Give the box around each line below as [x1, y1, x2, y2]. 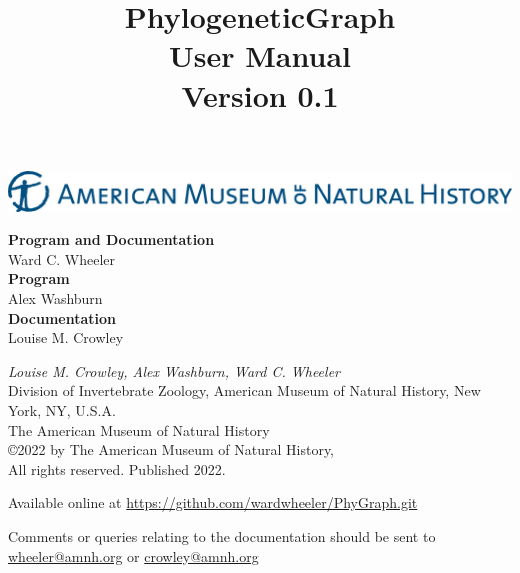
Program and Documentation [8, 229, 215, 250]
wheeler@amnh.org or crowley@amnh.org [8, 545, 259, 566]
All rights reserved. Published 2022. [8, 458, 226, 479]
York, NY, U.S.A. [8, 399, 116, 420]
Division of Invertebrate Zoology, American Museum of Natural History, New [8, 380, 481, 401]
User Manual [169, 35, 351, 76]
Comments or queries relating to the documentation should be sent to [8, 525, 436, 546]
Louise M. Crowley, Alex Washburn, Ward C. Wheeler [8, 360, 340, 381]
